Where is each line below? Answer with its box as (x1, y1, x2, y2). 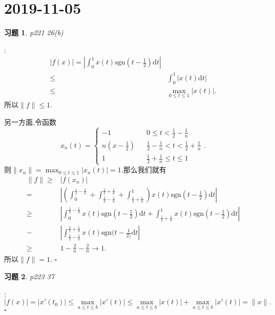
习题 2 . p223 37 (4, 271, 54, 282)
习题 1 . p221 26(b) (4, 27, 64, 38)
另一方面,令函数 (4, 116, 56, 127)
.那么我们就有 (121, 164, 166, 175)
